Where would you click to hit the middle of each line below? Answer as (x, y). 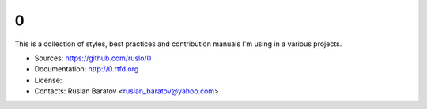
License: (48, 80)
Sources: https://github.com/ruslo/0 (93, 58)
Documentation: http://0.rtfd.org (87, 69)
